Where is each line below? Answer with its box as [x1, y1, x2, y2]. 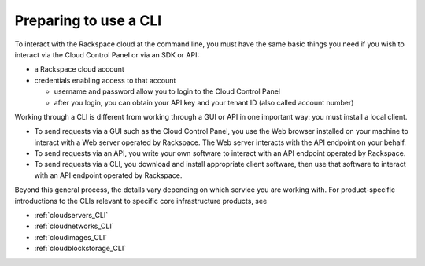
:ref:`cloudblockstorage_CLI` [34, 244, 126, 253]
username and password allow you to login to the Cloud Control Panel [54, 87, 281, 96]
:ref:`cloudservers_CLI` [34, 211, 109, 220]
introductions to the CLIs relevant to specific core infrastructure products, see [14, 196, 268, 205]
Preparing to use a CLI [14, 12, 162, 29]
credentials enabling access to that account [34, 76, 176, 85]
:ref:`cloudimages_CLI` [34, 232, 108, 242]
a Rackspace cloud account [34, 65, 125, 74]
